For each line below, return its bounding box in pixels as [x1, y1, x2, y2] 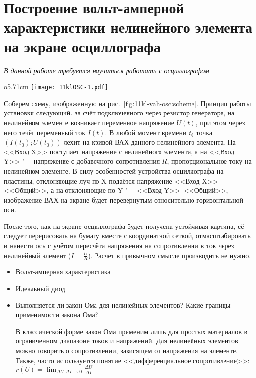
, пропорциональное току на [167, 156, 252, 166]
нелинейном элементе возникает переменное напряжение [4, 117, 174, 127]
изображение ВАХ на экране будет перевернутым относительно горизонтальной [4, 194, 244, 205]
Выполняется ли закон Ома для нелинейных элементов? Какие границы [15, 300, 231, 310]
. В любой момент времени [105, 127, 187, 137]
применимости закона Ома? [15, 309, 98, 320]
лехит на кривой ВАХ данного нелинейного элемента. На [64, 137, 236, 147]
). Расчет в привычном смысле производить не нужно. [88, 250, 251, 260]
